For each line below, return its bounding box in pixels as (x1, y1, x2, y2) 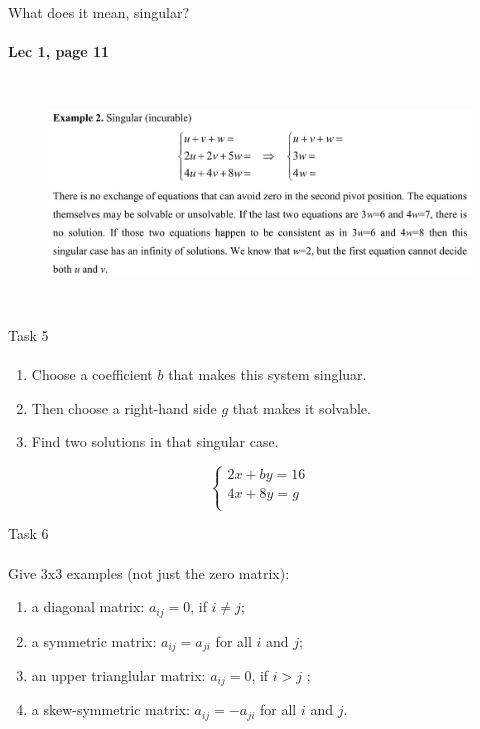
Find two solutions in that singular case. (31, 431, 279, 452)
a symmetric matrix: (31, 630, 157, 651)
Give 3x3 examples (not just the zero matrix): (8, 562, 290, 583)
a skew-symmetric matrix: (31, 699, 190, 720)
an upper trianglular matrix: (31, 665, 206, 685)
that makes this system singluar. (168, 363, 367, 384)
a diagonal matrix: (31, 596, 145, 617)
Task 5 (8, 324, 49, 345)
